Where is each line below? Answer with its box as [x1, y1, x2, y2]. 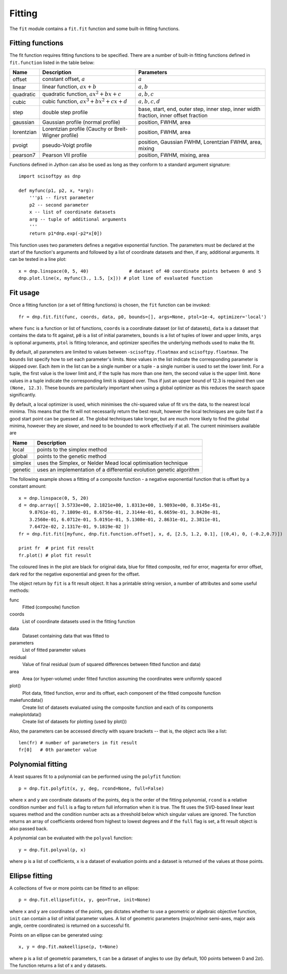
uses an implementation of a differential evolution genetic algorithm [36, 466, 200, 473]
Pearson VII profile [42, 151, 87, 159]
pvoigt [12, 141, 28, 148]
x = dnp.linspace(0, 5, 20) [18, 495, 89, 501]
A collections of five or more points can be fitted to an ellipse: [9, 885, 139, 891]
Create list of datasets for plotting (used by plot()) [22, 719, 127, 725]
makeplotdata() [9, 711, 42, 717]
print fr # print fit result [18, 545, 95, 551]
